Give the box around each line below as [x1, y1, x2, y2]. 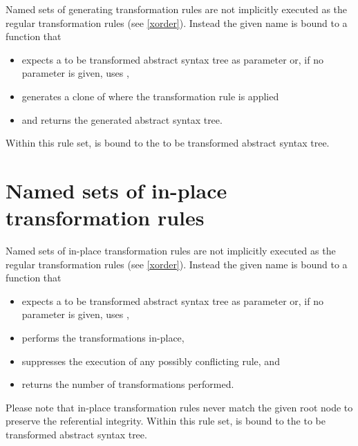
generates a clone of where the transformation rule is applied [21, 89, 279, 103]
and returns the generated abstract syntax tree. [21, 112, 223, 127]
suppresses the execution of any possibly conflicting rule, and [21, 353, 280, 368]
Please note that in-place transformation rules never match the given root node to [6, 400, 353, 414]
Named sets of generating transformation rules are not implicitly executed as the [6, 2, 348, 16]
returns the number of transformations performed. [21, 377, 234, 391]
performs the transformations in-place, [21, 331, 185, 345]
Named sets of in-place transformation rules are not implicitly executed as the [6, 243, 336, 258]
